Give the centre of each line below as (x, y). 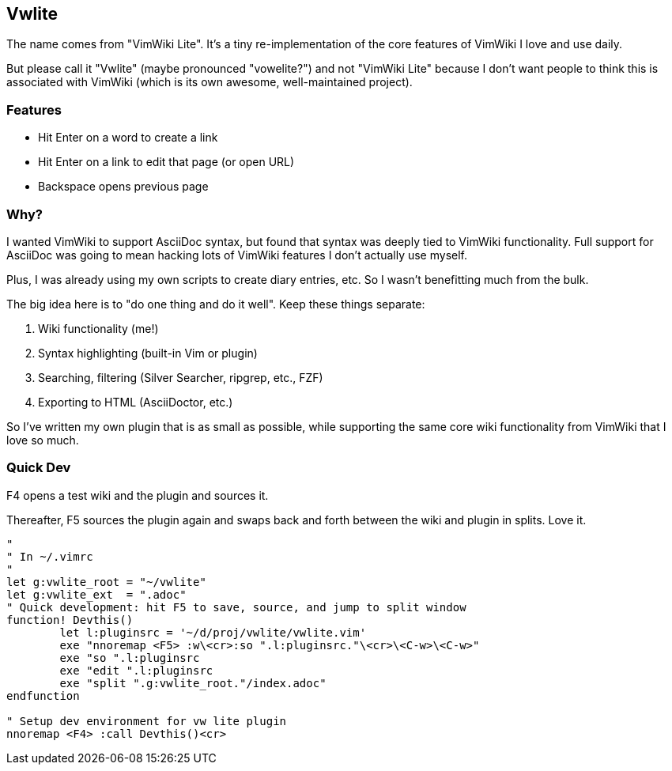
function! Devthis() (70, 620)
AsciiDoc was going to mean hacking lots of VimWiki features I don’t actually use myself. (237, 255)
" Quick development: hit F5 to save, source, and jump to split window (236, 607)
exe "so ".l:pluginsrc (130, 658)
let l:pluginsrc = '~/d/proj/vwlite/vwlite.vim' (213, 632)
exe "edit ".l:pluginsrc (136, 670)
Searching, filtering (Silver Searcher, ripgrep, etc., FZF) (181, 377)
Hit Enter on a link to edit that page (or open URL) (166, 162)
